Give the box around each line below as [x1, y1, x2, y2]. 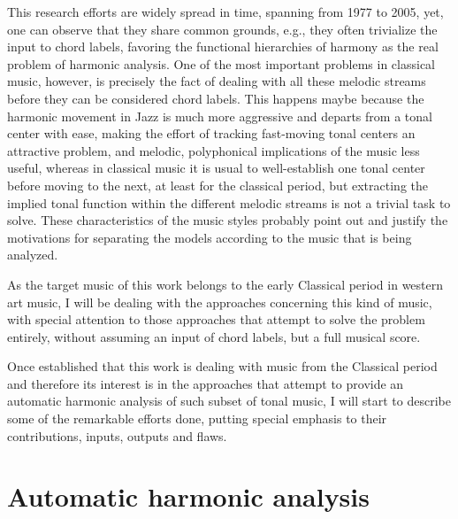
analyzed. [7, 245, 58, 264]
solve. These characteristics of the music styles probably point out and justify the [7, 211, 448, 229]
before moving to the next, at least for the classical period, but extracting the [7, 175, 428, 194]
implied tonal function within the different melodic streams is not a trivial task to [7, 193, 451, 212]
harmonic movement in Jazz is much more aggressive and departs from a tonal [7, 106, 432, 125]
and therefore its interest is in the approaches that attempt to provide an [7, 374, 404, 392]
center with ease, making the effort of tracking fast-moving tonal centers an [7, 124, 416, 143]
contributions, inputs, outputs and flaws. [7, 426, 227, 445]
